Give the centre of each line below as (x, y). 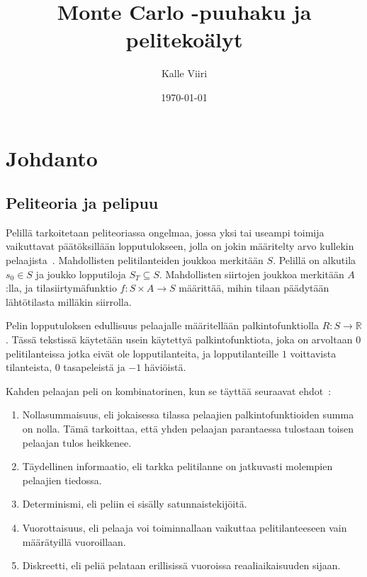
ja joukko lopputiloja (81, 274)
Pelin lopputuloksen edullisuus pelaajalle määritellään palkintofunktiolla (162, 325)
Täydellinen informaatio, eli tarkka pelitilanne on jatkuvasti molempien (177, 466)
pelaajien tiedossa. (62, 480)
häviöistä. (165, 367)
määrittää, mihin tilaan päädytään (254, 288)
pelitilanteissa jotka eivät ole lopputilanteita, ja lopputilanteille (142, 353)
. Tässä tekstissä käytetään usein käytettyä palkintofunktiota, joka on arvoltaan (179, 339)
